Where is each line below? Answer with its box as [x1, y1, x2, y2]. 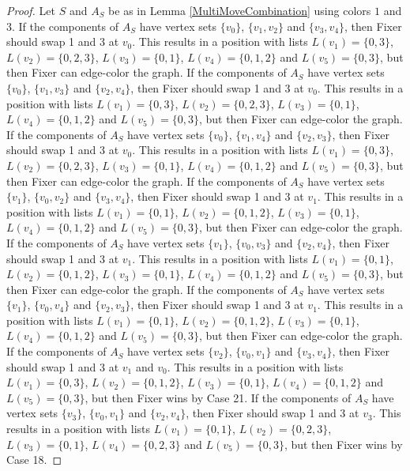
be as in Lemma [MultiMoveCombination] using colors [108, 2, 371, 18]
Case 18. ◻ [6, 451, 62, 468]
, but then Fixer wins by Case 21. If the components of [85, 389, 352, 405]
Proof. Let [6, 2, 55, 18]
